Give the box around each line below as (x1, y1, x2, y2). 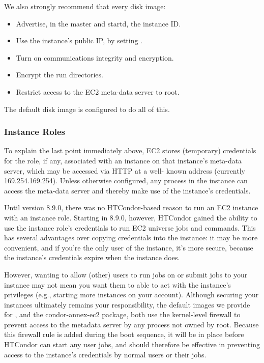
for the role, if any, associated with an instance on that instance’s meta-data (4, 155, 242, 165)
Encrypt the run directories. (16, 69, 103, 80)
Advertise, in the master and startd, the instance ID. (16, 18, 181, 29)
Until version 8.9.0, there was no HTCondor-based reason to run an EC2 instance (4, 202, 258, 213)
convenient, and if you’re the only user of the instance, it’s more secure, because (4, 242, 253, 253)
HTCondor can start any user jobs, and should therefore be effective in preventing (4, 339, 260, 350)
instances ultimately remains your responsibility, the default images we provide (4, 299, 250, 310)
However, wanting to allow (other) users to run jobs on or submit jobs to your (4, 269, 248, 280)
